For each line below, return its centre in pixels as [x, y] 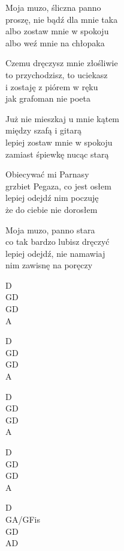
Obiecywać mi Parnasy [47, 174]
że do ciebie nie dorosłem [52, 209]
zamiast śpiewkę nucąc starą [57, 154]
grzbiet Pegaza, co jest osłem [58, 186]
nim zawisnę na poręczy [49, 265]
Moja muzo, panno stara [50, 229]
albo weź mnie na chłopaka [55, 42]
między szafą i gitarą [43, 130]
